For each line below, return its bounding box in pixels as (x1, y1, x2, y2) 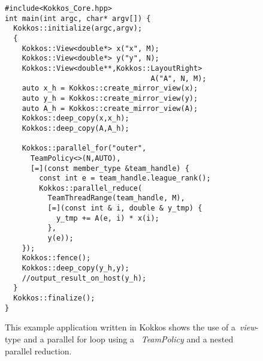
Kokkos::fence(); (22, 254, 91, 263)
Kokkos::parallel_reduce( (39, 183, 143, 192)
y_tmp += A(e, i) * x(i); (56, 213, 159, 222)
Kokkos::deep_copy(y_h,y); (22, 264, 129, 273)
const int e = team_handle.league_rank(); (39, 174, 211, 183)
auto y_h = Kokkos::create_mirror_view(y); (22, 94, 198, 103)
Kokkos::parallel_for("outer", (22, 144, 147, 153)
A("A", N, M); (150, 74, 207, 83)
